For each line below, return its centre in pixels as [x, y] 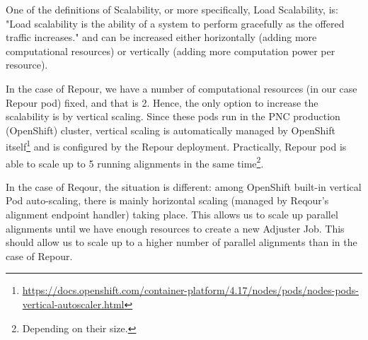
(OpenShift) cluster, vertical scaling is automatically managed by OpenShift [171, 130]
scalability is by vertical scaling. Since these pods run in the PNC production [173, 116]
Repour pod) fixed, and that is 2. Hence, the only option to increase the [162, 102]
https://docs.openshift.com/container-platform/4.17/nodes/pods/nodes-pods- [190, 290]
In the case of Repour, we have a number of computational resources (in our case [182, 88]
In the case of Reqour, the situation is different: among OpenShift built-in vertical [184, 186]
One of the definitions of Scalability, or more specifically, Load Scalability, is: [172, 9]
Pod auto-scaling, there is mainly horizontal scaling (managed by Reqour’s [167, 200]
